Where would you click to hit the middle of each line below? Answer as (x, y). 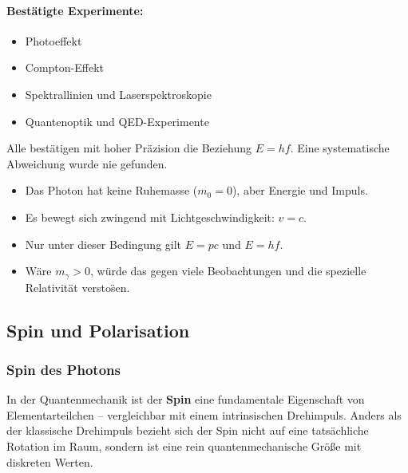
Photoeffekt (53, 40)
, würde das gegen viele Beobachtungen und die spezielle (228, 271)
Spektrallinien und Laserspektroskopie (118, 94)
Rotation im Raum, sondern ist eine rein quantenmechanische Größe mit (184, 445)
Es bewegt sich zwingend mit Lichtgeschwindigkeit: (150, 217)
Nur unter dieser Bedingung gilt (103, 244)
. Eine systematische (340, 148)
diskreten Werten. (50, 461)
